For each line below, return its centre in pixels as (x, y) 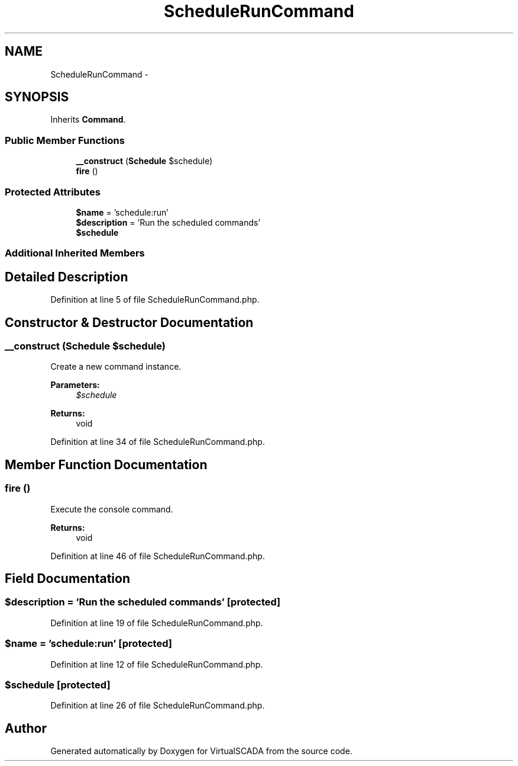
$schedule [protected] (58, 685)
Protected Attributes (53, 192)
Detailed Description (67, 277)
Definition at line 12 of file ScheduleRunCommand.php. (157, 664)
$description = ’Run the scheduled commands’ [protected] (143, 602)
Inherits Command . (88, 120)
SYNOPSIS (37, 97)
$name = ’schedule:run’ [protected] (88, 644)
